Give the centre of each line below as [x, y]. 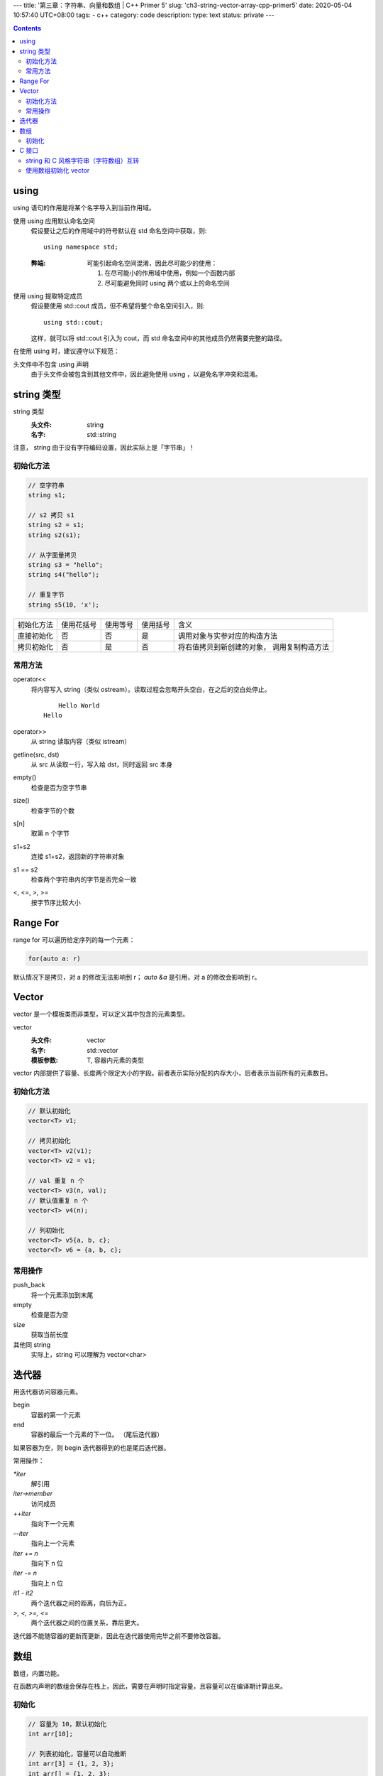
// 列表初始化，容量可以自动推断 [77, 1754]
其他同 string [32, 1344]
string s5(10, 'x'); [63, 605]
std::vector [102, 1050]
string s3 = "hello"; [66, 564]
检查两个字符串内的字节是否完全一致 [84, 879]
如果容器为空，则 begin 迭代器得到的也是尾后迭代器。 [91, 1447]
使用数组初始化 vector [58, 170]
